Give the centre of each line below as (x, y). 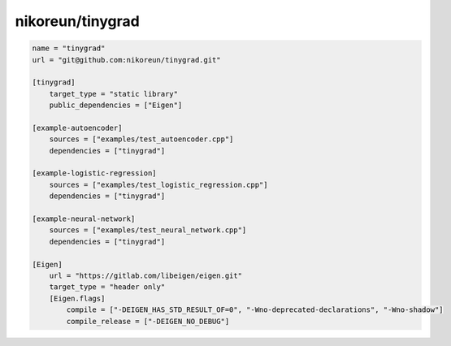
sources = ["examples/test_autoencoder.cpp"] (141, 139)
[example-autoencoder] (77, 128)
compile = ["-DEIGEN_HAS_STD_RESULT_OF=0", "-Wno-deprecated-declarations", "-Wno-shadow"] (255, 310)
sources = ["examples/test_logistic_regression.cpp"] (158, 184)
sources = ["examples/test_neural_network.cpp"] (148, 230)
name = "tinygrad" (69, 48)
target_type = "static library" (114, 94)
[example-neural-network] (84, 219)
